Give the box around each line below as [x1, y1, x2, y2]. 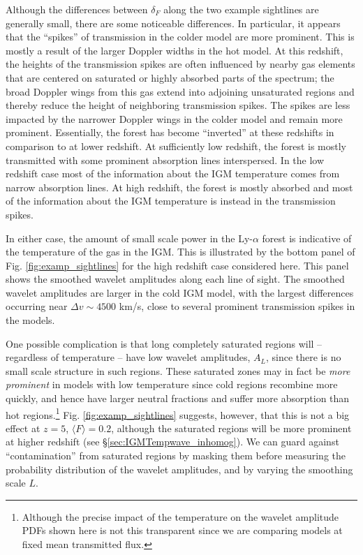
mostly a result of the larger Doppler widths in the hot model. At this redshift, [6, 43, 343, 57]
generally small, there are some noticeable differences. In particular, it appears [6, 15, 341, 30]
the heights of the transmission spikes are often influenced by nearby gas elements [6, 57, 355, 71]
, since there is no [265, 350, 341, 364]
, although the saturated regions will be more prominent [111, 420, 352, 435]
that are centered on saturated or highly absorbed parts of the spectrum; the [6, 70, 334, 84]
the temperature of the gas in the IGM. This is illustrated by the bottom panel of [6, 244, 355, 259]
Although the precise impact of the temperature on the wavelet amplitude [22, 509, 339, 524]
